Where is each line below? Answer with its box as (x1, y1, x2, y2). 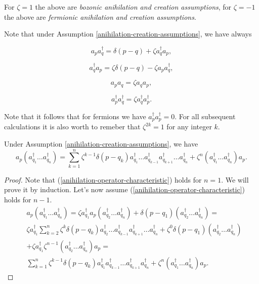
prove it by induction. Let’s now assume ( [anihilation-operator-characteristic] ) (4, 184, 245, 195)
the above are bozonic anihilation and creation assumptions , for (35, 2, 232, 12)
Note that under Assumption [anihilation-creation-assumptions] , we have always (4, 28, 252, 39)
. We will (221, 174, 249, 185)
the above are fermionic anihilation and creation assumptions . (4, 11, 196, 22)
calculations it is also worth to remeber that (4, 121, 141, 132)
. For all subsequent (175, 111, 236, 121)
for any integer (166, 121, 212, 132)
